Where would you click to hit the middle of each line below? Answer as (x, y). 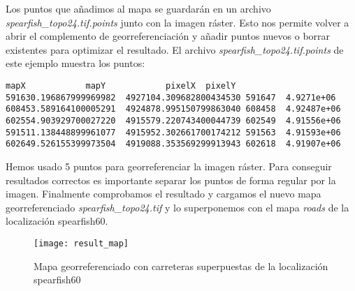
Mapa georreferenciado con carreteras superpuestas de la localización (181, 266)
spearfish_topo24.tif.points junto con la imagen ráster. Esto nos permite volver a (177, 22)
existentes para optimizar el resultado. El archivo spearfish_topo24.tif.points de (175, 49)
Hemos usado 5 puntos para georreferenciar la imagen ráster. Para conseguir (169, 166)
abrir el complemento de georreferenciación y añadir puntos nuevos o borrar (168, 36)
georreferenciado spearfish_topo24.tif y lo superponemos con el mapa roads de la (177, 207)
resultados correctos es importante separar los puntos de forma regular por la (171, 180)
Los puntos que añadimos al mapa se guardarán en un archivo (138, 8)
